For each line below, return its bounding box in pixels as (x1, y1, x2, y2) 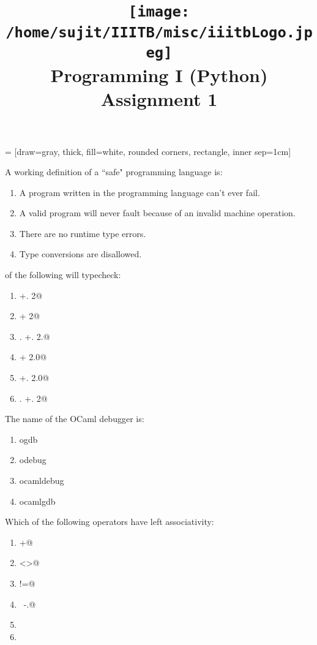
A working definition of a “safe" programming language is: (5, 165, 223, 178)
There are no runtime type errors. (19, 227, 146, 240)
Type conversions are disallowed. (19, 247, 142, 260)
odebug (19, 453, 47, 466)
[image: (128, 3, 190, 21)
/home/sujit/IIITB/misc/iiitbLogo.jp (6, 23, 313, 41)
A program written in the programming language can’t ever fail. (19, 186, 260, 198)
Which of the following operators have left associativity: (5, 515, 214, 528)
